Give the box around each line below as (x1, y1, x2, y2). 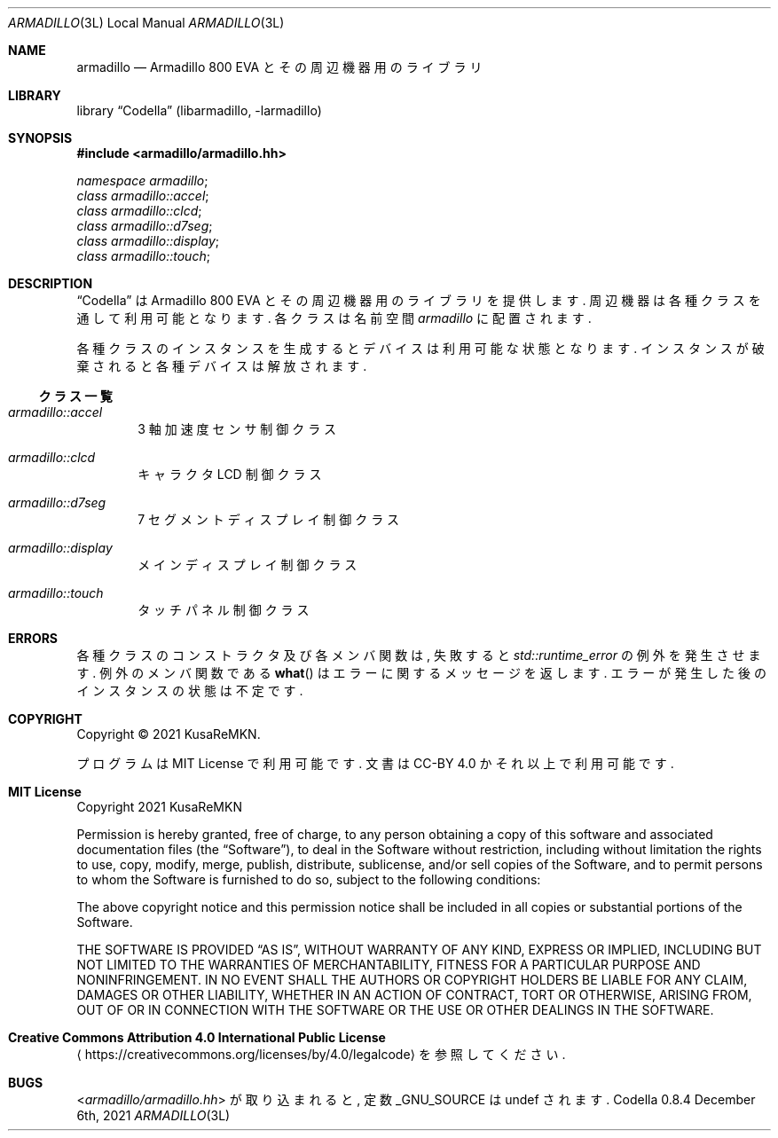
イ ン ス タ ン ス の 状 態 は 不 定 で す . (76, 683, 303, 698)
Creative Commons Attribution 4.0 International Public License (8, 1030, 386, 1045)
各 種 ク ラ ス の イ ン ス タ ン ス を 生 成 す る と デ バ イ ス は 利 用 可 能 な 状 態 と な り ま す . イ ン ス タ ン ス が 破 (76, 341, 765, 356)
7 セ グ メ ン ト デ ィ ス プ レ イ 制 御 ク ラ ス (138, 512, 400, 527)
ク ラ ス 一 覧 (38, 388, 113, 404)
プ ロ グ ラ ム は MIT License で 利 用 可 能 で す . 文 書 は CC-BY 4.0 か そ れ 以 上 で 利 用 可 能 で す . (76, 756, 674, 771)
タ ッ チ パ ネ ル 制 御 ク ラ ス (138, 602, 310, 617)
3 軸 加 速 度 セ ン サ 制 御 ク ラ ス (138, 421, 337, 436)
